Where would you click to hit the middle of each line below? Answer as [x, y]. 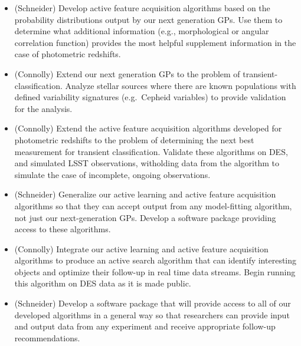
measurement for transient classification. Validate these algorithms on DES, [151, 151]
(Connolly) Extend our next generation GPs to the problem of [127, 73]
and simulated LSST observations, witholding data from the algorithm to [147, 163]
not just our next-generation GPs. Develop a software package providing [145, 217]
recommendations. [47, 337]
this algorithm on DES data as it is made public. [103, 283]
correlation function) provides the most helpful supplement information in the [155, 42]
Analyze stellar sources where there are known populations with [181, 85]
